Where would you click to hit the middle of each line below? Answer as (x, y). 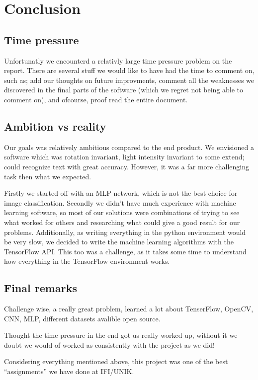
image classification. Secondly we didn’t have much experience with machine (120, 202)
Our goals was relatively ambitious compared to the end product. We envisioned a (129, 147)
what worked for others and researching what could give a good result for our (122, 222)
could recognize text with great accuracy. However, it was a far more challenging (127, 166)
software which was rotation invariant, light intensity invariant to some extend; (124, 157)
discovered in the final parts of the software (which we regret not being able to (124, 90)
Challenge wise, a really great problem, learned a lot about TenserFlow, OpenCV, (129, 309)
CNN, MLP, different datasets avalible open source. (82, 318)
